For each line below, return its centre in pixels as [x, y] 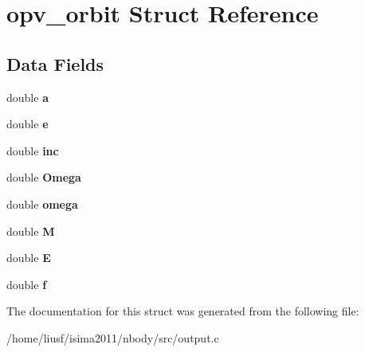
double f [27, 284]
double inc [33, 150]
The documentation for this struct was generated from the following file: [183, 311]
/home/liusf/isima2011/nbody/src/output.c [113, 337]
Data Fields [55, 63]
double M [31, 231]
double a [27, 97]
